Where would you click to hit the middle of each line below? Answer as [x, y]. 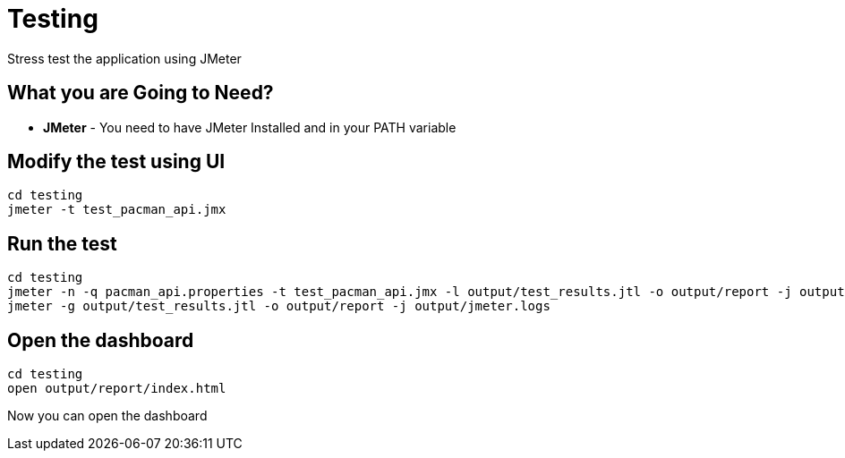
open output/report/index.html [117, 389]
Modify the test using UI [116, 162]
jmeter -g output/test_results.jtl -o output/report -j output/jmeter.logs [279, 306]
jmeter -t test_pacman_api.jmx [117, 210]
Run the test [62, 243]
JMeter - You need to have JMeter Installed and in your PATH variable [250, 127]
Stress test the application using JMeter [124, 58]
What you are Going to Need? [141, 93]
